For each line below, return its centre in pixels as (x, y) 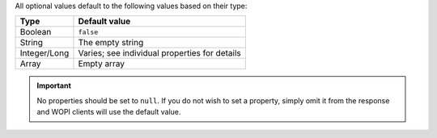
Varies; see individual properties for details (160, 53)
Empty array (102, 64)
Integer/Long (45, 53)
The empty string (111, 43)
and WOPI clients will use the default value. (109, 112)
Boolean (36, 32)
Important (54, 86)
